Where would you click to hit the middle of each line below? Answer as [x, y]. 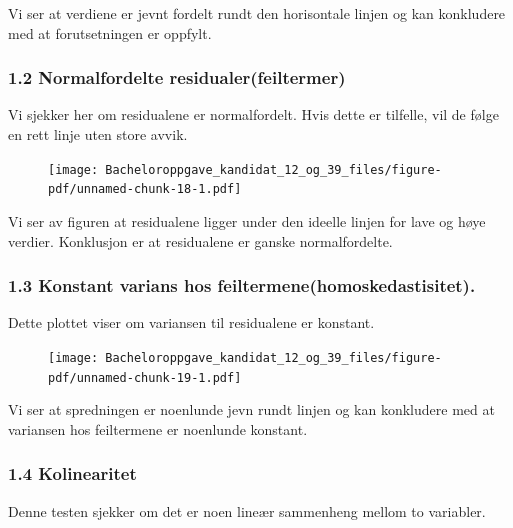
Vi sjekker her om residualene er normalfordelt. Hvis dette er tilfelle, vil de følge [253, 114]
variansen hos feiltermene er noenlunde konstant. [158, 428]
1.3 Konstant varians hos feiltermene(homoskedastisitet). [242, 285]
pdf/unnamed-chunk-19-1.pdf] [145, 377]
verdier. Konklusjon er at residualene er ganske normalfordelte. [200, 240]
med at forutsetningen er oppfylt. [110, 32]
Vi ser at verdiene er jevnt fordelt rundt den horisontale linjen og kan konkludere [257, 13]
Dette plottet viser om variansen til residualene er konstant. [191, 322]
